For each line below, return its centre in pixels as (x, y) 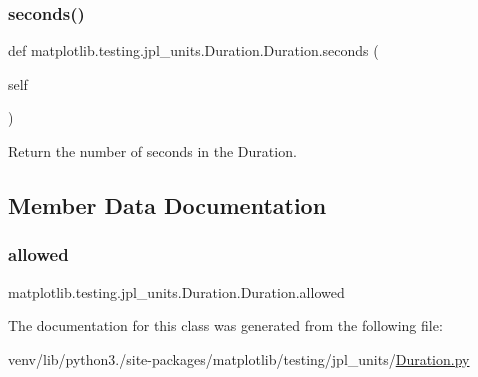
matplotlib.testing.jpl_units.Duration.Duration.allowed (176, 291)
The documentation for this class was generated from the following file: (225, 325)
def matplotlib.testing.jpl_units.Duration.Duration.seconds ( (193, 50)
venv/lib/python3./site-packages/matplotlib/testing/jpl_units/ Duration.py (239, 358)
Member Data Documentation (167, 204)
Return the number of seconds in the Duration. (152, 151)
